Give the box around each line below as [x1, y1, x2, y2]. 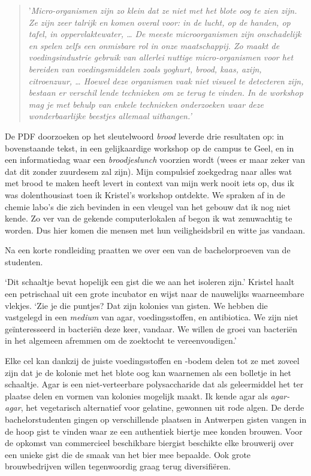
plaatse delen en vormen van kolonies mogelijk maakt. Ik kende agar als [5, 389, 268, 402]
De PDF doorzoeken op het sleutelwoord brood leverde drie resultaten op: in [5, 129, 284, 142]
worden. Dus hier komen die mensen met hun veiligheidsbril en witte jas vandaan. [5, 223, 306, 236]
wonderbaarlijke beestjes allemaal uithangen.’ [28, 110, 192, 122]
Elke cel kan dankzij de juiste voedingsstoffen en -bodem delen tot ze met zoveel [5, 354, 300, 367]
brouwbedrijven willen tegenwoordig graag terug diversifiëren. [5, 460, 231, 472]
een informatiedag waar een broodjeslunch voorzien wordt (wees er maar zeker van [5, 153, 305, 166]
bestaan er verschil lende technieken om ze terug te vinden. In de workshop [28, 86, 303, 99]
